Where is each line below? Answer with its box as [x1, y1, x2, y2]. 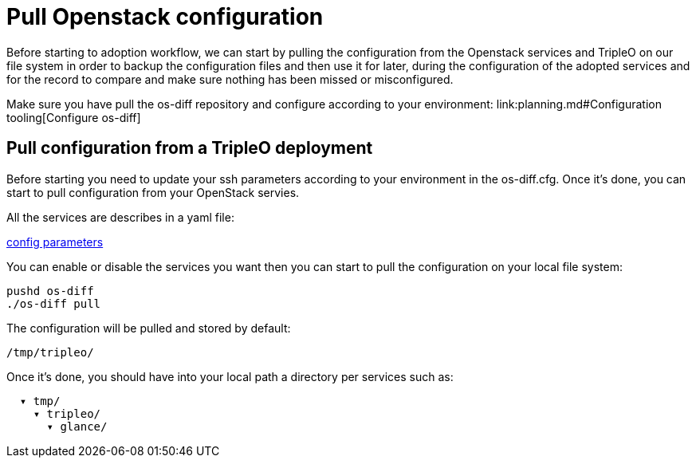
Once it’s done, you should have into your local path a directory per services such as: [6, 369, 454, 383]
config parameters [6, 234, 104, 249]
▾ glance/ [46, 419, 108, 433]
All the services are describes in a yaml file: [6, 210, 234, 224]
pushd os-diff [6, 284, 94, 297]
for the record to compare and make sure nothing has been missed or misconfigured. [6, 72, 454, 86]
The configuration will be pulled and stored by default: [6, 320, 291, 335]
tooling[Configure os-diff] [6, 110, 141, 124]
